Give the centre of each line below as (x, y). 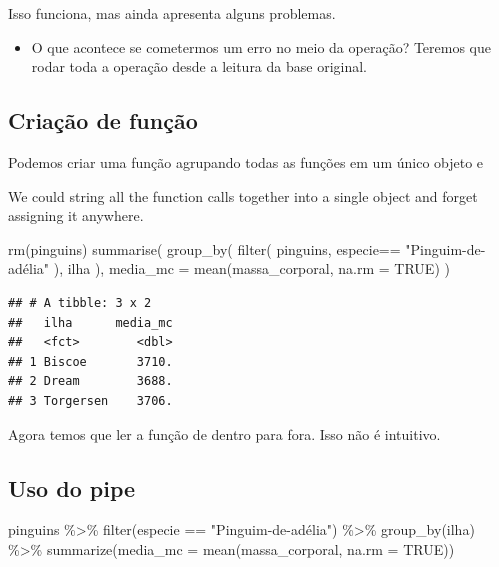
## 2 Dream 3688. (90, 381)
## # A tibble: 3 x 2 (80, 302)
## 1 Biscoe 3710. (90, 361)
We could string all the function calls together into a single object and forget (243, 195)
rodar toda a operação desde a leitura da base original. (199, 66)
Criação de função (103, 120)
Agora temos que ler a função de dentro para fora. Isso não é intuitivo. (224, 433)
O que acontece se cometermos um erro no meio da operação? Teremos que (261, 46)
